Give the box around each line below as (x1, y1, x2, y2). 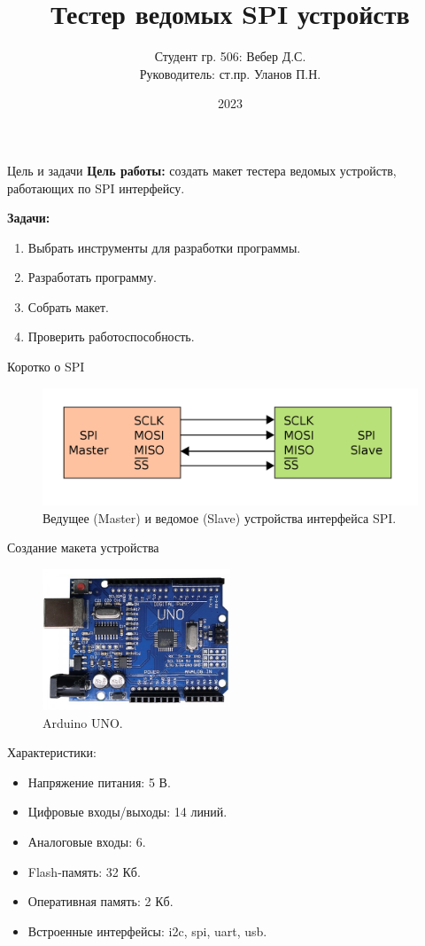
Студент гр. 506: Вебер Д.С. (154, 47, 306, 66)
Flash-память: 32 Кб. (27, 862, 141, 880)
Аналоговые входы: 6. (27, 832, 146, 850)
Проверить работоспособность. (27, 327, 195, 346)
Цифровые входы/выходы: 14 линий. (27, 802, 228, 821)
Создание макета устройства (7, 538, 159, 557)
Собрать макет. (27, 297, 109, 316)
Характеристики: (7, 743, 97, 762)
